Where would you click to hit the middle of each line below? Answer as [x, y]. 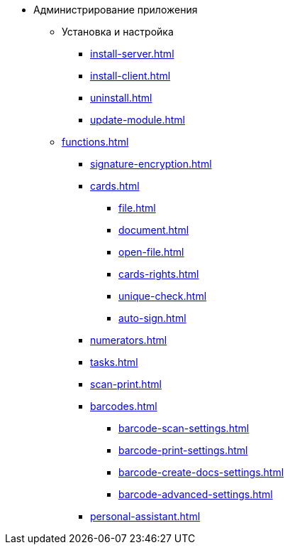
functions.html [95, 142]
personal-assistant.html [145, 516]
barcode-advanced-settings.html [196, 494]
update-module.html [138, 120]
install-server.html [132, 54]
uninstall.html [121, 98]
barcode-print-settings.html [183, 450]
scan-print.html [126, 384]
